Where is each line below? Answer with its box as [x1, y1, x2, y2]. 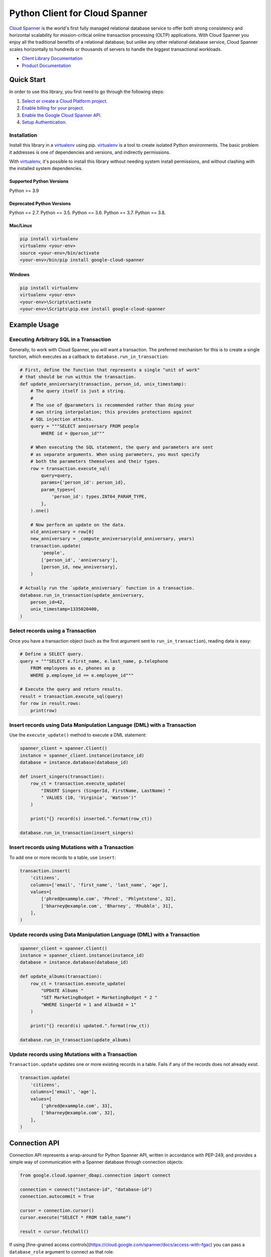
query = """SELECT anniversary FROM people [30, 423, 139, 429]
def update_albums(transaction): [20, 973, 102, 979]
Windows [9, 272, 30, 278]
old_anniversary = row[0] [30, 529, 94, 535]
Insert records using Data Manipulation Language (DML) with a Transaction [9, 722, 197, 729]
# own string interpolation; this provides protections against [30, 409, 192, 415]
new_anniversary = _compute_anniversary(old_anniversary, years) [30, 536, 195, 542]
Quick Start [9, 75, 46, 84]
